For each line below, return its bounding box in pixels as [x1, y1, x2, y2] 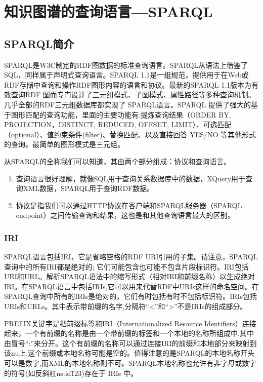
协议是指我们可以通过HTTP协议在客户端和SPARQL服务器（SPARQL [16, 200, 242, 210]
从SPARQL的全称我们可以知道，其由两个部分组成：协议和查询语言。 [4, 156, 231, 166]
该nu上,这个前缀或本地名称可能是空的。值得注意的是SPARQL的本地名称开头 [4, 348, 255, 358]
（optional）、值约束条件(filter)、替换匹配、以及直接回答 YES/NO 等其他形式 [4, 129, 256, 139]
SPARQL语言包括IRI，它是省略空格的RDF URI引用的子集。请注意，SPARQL [4, 251, 258, 262]
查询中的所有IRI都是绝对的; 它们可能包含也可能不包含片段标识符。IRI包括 [4, 261, 249, 272]
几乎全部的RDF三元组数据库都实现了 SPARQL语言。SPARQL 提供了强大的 [4, 99, 251, 109]
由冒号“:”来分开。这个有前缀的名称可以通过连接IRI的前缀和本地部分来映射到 [4, 337, 257, 348]
